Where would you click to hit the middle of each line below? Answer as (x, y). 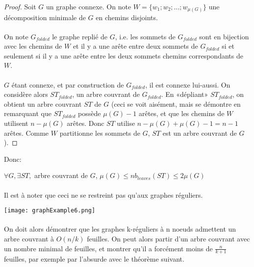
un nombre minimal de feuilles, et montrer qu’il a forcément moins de (108, 248)
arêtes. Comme (26, 133)
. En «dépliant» (185, 94)
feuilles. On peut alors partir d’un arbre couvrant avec (168, 239)
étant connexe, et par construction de (68, 84)
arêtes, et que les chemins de (181, 113)
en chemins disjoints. (127, 17)
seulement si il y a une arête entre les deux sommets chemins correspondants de (124, 55)
